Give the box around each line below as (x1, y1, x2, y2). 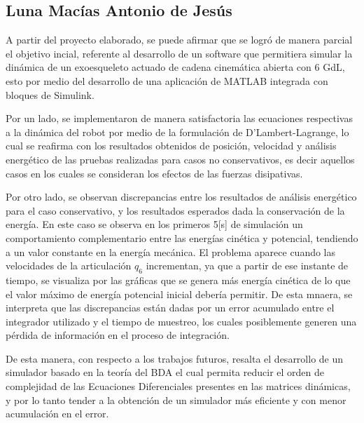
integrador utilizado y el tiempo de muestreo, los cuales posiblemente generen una (6, 314, 357, 328)
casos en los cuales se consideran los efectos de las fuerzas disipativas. (6, 166, 303, 180)
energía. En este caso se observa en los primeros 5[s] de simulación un (6, 217, 303, 231)
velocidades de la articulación (6, 258, 132, 273)
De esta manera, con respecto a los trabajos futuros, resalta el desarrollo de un (6, 351, 344, 365)
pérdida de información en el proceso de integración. (6, 328, 230, 342)
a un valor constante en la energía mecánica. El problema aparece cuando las (6, 244, 336, 259)
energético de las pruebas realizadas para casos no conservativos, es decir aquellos (6, 152, 355, 166)
